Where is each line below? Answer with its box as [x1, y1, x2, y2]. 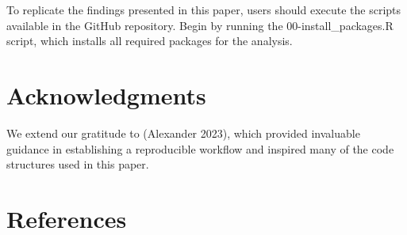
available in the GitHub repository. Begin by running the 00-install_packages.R [6, 17, 394, 33]
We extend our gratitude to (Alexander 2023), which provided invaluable [6, 124, 360, 141]
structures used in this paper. [6, 156, 149, 172]
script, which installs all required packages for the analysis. [6, 32, 293, 49]
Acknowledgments [6, 78, 206, 111]
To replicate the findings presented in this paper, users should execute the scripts [6, 2, 401, 17]
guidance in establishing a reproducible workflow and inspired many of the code [6, 140, 394, 157]
